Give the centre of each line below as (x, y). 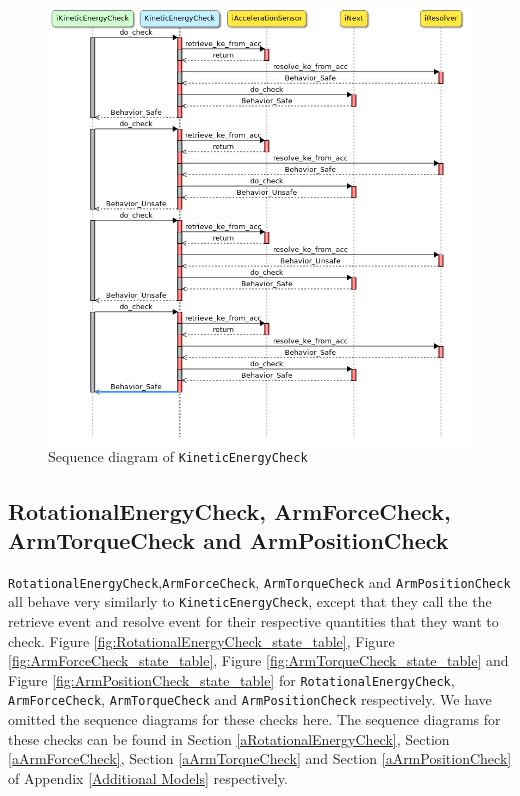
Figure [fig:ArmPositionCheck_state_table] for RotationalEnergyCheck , (231, 679)
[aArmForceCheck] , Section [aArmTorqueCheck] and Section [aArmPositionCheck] (260, 758)
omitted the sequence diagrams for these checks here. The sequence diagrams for (254, 719)
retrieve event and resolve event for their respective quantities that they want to (253, 621)
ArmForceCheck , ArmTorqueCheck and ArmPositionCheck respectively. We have (250, 699)
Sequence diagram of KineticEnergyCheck (178, 456)
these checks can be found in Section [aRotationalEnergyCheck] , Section (229, 738)
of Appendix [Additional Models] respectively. (148, 777)
